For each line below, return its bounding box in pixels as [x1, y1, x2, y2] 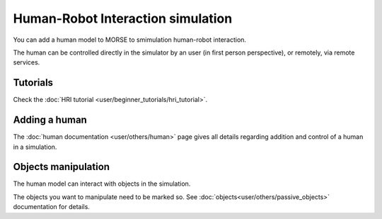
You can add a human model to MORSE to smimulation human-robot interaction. [13, 35, 247, 44]
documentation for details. [13, 203, 90, 211]
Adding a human [13, 114, 88, 126]
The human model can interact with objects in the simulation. [13, 179, 191, 188]
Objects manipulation [13, 161, 110, 173]
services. [13, 58, 40, 67]
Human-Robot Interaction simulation [13, 11, 233, 26]
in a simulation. [13, 142, 57, 151]
